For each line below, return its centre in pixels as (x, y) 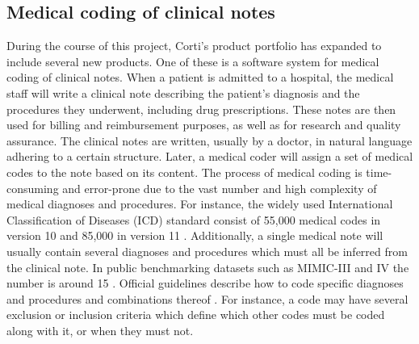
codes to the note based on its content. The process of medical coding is (184, 172)
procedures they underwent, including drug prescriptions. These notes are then (201, 109)
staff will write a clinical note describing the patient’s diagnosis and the (183, 92)
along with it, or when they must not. (100, 330)
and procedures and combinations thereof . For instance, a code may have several (207, 298)
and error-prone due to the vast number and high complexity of (220, 188)
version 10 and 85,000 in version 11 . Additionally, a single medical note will (195, 235)
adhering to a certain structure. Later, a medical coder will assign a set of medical (210, 156)
